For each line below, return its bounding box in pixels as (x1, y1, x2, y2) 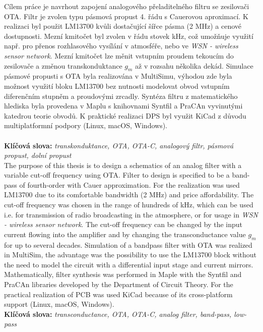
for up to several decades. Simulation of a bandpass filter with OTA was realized (4, 239, 252, 250)
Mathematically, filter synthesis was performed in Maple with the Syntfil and (4, 269, 242, 280)
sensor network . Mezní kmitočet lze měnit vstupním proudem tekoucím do (4, 50, 234, 61)
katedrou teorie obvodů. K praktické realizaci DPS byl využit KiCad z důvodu (4, 110, 246, 121)
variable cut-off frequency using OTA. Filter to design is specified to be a (4, 170, 230, 180)
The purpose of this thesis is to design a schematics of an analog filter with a (4, 159, 242, 170)
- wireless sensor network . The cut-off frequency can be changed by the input (4, 219, 243, 230)
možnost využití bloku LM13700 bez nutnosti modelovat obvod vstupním (4, 80, 230, 91)
